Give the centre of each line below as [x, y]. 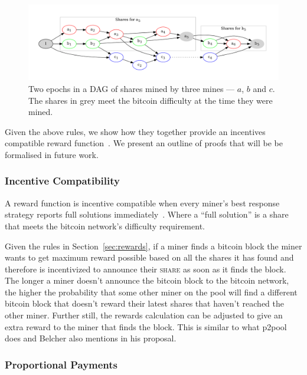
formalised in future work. [52, 154]
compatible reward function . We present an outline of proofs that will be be [144, 143]
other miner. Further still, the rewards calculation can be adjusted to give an [144, 315]
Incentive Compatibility [62, 181]
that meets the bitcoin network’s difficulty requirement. [105, 226]
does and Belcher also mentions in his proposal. [91, 338]
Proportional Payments [61, 364]
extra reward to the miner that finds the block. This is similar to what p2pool [146, 326]
